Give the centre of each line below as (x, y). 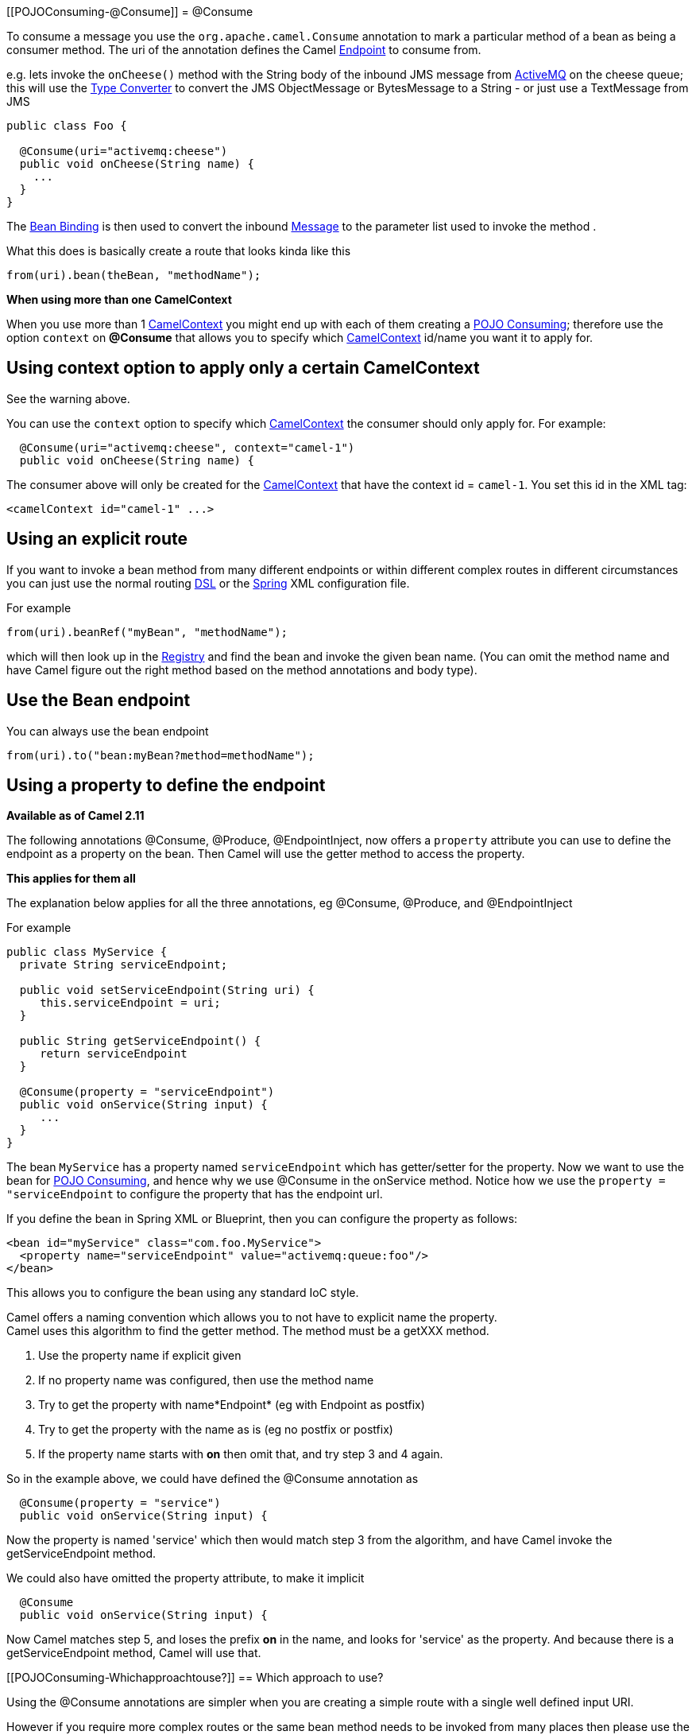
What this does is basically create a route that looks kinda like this (179, 251)
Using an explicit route (97, 539)
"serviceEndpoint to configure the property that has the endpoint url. (195, 1194)
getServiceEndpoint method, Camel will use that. (134, 1653)
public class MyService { (87, 952)
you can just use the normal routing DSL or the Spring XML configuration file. (208, 583)
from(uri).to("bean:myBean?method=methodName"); (160, 755)
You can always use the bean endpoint (108, 731)
